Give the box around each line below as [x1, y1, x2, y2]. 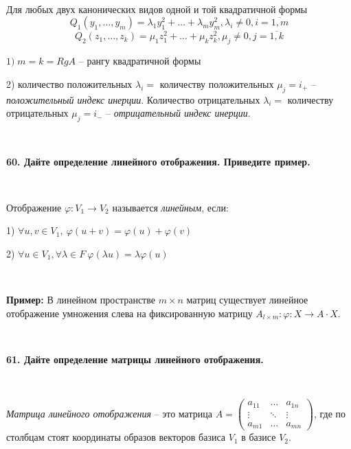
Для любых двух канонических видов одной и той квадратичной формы [6, 1, 308, 16]
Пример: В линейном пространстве [6, 292, 155, 307]
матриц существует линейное [186, 292, 308, 307]
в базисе [241, 430, 276, 444]
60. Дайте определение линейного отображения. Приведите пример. [6, 154, 310, 168]
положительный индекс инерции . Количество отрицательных [6, 92, 260, 106]
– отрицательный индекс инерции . [106, 106, 251, 120]
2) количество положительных [6, 76, 133, 91]
